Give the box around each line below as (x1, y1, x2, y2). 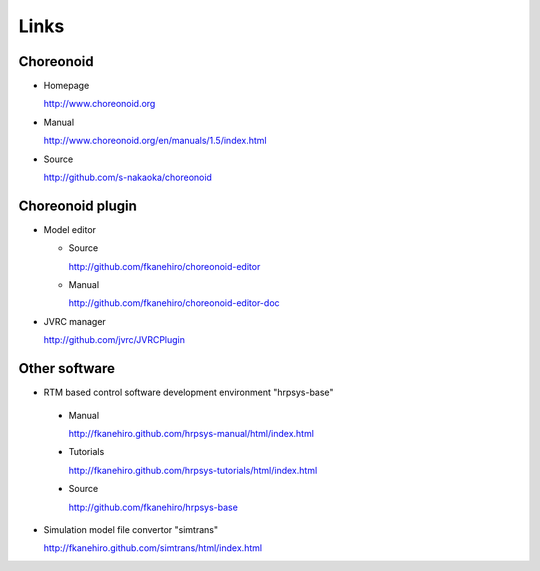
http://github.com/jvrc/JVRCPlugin (43, 334, 185, 346)
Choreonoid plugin (18, 197, 137, 214)
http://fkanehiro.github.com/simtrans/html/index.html (43, 542, 263, 554)
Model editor (43, 223, 97, 235)
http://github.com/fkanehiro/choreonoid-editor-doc (68, 297, 280, 309)
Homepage (43, 80, 90, 92)
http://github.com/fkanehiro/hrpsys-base (68, 501, 239, 513)
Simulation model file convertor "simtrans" (43, 523, 219, 535)
